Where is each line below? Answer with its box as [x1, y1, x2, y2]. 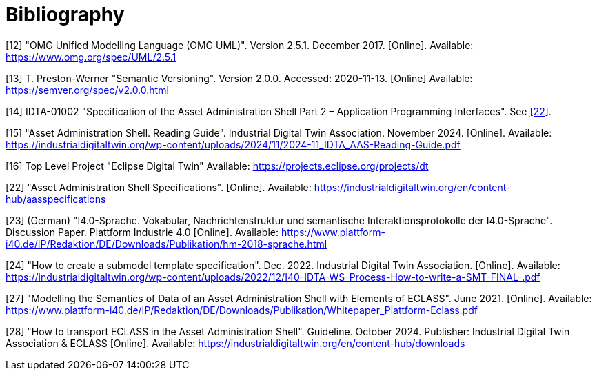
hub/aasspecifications [6, 192, 106, 205]
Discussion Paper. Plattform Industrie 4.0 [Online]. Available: [6, 226, 279, 238]
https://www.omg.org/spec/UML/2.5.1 [6, 50, 176, 63]
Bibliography [6, 3, 125, 26]
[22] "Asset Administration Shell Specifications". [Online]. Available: [6, 181, 312, 193]
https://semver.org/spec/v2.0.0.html [6, 83, 169, 96]
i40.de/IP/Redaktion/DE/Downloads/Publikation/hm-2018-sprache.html [6, 237, 327, 250]
